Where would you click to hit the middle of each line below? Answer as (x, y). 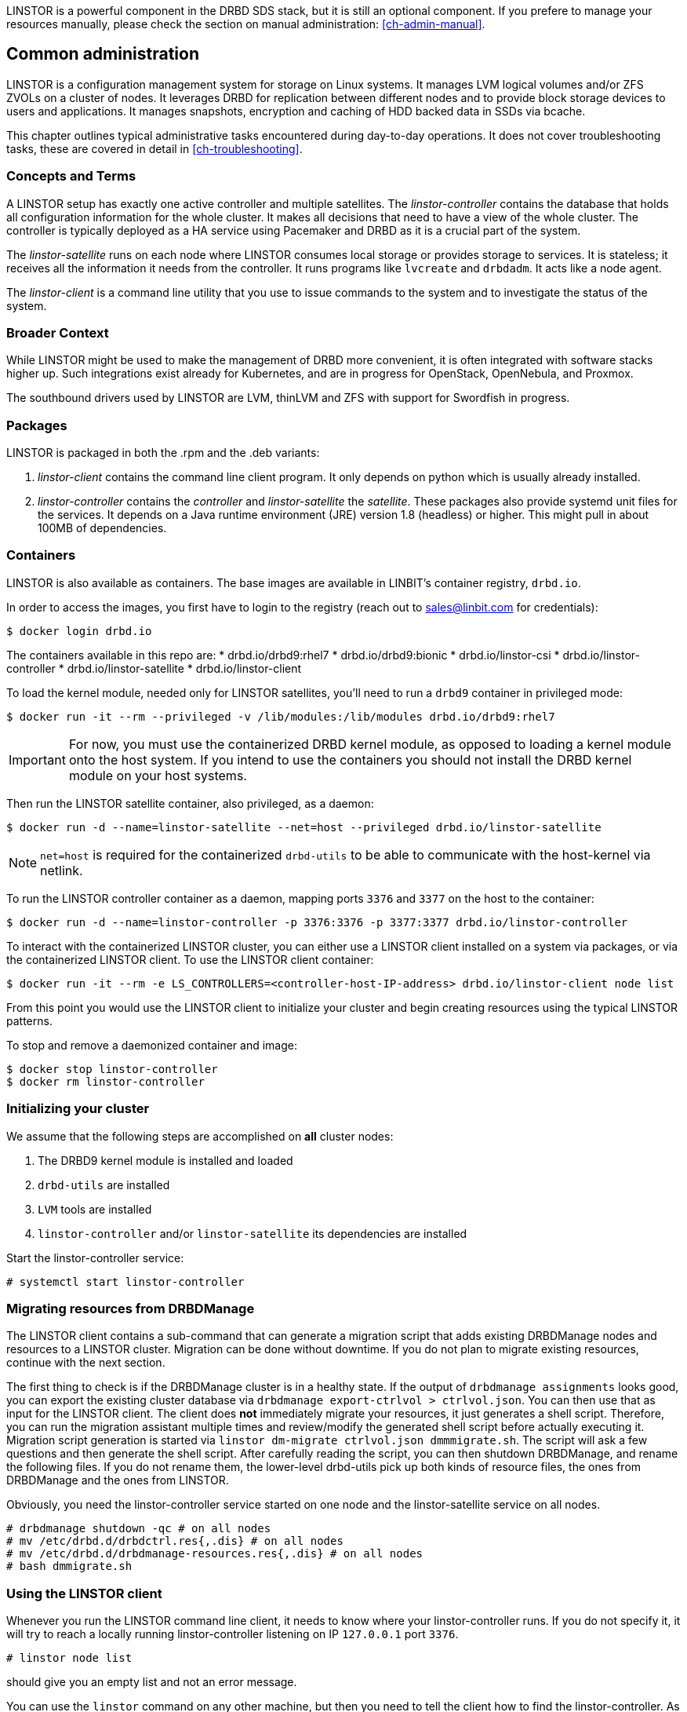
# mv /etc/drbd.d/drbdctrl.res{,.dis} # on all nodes (175, 1541)
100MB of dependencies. (102, 528)
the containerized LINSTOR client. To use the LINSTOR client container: (190, 959)
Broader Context (58, 332)
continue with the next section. (86, 1363)
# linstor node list (69, 1658)
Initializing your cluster (78, 1109)
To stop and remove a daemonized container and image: (152, 1045)
